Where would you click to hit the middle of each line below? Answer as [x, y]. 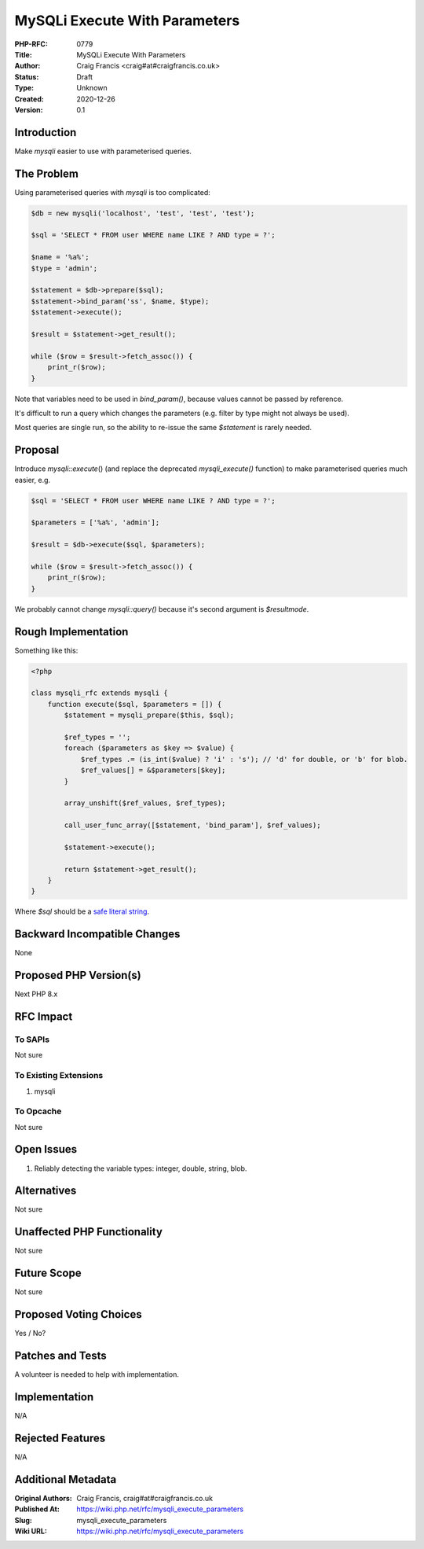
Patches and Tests [61, 1355]
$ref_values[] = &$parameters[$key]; [153, 770]
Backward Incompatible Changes [97, 935]
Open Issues [46, 1149]
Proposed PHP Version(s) [78, 975]
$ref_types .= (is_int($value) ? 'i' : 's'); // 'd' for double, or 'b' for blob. [244, 759]
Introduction [46, 132]
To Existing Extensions [59, 1076]
